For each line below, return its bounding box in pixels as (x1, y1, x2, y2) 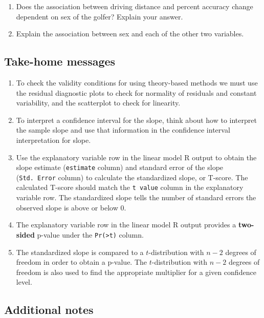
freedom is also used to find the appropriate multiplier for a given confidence (16, 266, 256, 277)
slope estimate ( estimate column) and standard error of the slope (16, 162, 224, 173)
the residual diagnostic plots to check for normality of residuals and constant (16, 87, 257, 98)
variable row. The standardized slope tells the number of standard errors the (16, 192, 256, 203)
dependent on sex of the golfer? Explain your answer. (16, 11, 183, 22)
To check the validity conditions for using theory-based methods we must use (16, 77, 258, 88)
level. (16, 277, 32, 287)
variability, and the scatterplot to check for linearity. (16, 97, 181, 108)
